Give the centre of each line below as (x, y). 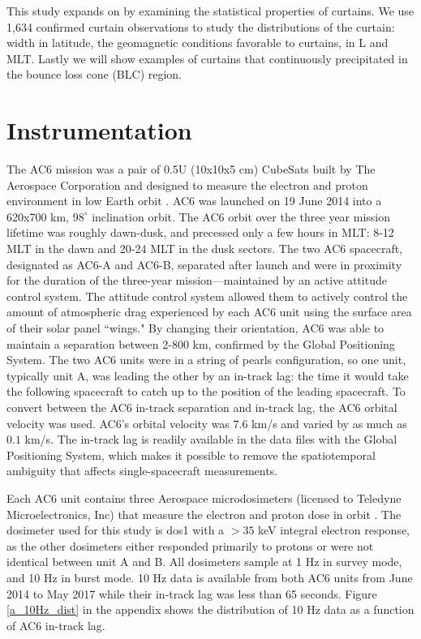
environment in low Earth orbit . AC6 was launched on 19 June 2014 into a (194, 201)
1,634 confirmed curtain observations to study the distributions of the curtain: (201, 26)
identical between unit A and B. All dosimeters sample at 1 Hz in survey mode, (204, 562)
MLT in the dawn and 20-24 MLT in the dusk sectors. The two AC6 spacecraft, (205, 249)
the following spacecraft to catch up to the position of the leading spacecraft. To (206, 391)
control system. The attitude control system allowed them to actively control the (207, 296)
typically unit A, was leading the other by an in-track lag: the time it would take (208, 375)
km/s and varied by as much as (329, 423)
